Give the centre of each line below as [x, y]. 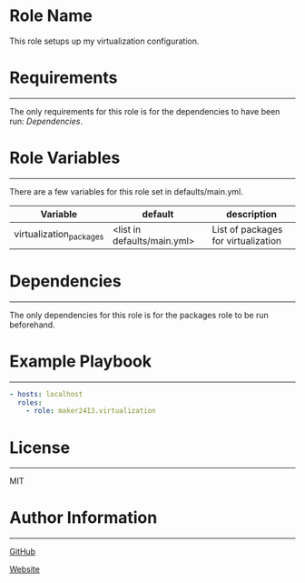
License [40, 447]
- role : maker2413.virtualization [91, 411]
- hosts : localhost [46, 394]
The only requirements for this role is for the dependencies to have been [145, 111]
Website [25, 569]
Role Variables [65, 158]
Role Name [51, 16]
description [251, 214]
